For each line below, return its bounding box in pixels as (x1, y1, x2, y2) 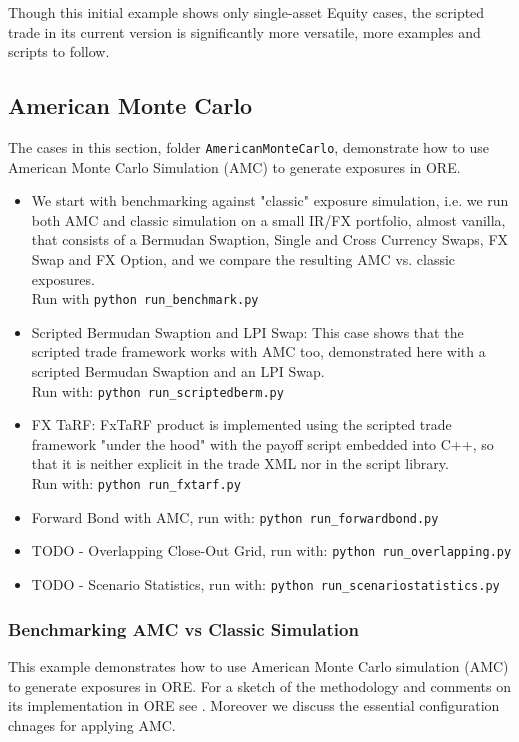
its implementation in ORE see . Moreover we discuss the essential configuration (8, 695, 500, 716)
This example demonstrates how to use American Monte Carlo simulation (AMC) (8, 655, 509, 676)
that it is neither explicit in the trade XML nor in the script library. (31, 453, 449, 474)
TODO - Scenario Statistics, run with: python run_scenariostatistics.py (31, 574, 500, 595)
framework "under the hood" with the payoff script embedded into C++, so (31, 433, 494, 454)
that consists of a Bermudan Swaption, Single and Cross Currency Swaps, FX (31, 229, 509, 250)
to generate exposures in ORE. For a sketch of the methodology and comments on (8, 675, 512, 696)
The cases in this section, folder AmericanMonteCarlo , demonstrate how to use (8, 136, 489, 157)
